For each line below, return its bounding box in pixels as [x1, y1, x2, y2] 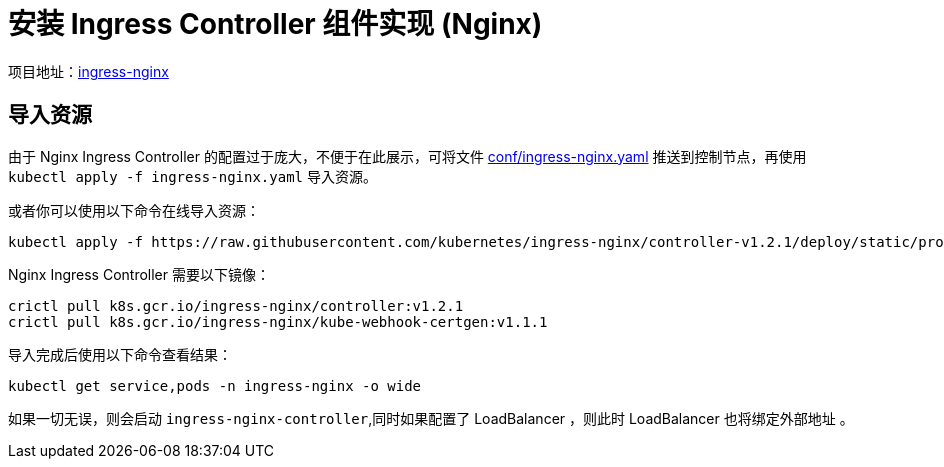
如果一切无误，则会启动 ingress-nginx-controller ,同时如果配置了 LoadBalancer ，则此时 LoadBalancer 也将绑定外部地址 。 [8, 409, 854, 427]
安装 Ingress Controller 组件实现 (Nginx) [8, 7, 543, 41]
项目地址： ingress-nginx [8, 62, 169, 80]
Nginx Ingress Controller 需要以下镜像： [8, 265, 270, 283]
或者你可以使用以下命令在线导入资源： [8, 201, 260, 219]
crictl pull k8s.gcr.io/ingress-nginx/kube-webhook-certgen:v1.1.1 [8, 313, 548, 330]
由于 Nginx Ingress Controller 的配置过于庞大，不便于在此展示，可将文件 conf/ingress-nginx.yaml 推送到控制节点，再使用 [8, 147, 807, 165]
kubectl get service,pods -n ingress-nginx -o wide [8, 377, 422, 394]
